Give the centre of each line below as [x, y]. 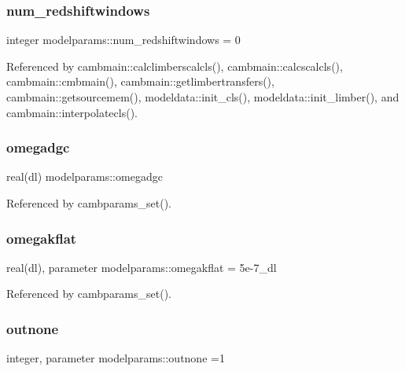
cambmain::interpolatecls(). [72, 112]
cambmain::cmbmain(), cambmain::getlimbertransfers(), [140, 81]
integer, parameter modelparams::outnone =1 [116, 358]
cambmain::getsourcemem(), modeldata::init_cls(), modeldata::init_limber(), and [203, 97]
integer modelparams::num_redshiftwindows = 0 [123, 40]
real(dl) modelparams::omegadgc [85, 176]
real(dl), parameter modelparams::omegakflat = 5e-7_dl [142, 267]
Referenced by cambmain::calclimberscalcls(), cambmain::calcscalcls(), [175, 66]
